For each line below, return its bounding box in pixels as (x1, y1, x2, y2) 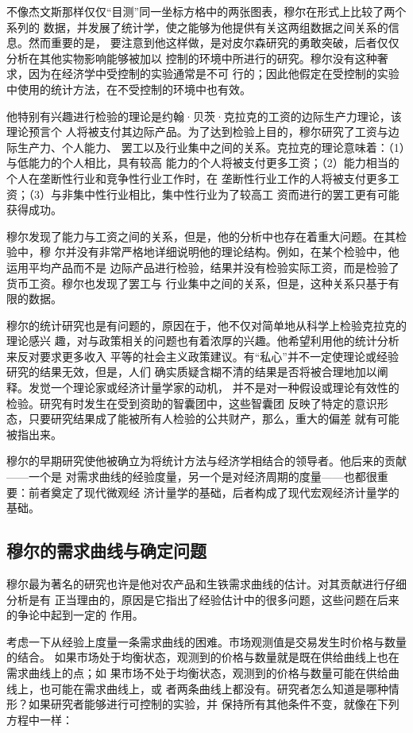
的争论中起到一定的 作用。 (6, 607, 144, 623)
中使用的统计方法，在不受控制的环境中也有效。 (6, 80, 251, 97)
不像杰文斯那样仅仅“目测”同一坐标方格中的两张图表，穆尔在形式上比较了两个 (6, 3, 407, 19)
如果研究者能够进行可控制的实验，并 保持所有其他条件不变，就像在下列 (28, 696, 399, 712)
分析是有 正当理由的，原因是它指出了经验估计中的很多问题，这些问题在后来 (6, 591, 399, 607)
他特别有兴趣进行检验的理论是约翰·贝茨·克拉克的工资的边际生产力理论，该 (6, 107, 402, 124)
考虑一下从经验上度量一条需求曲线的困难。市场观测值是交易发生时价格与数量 (6, 633, 407, 650)
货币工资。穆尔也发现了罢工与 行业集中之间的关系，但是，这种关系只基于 (6, 274, 388, 291)
